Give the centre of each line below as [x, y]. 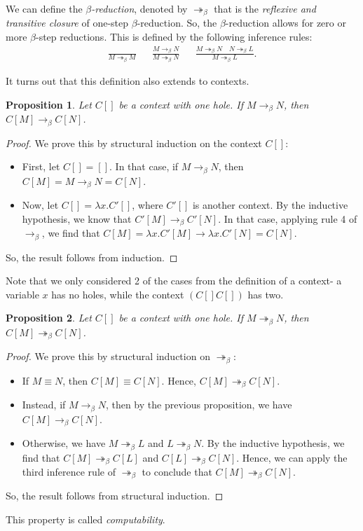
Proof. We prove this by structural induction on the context [134, 143]
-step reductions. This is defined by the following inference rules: [174, 37]
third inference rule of [69, 471]
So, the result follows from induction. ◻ [92, 257]
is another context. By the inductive [270, 205]
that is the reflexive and [265, 8]
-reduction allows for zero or [286, 23]
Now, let [40, 205]
